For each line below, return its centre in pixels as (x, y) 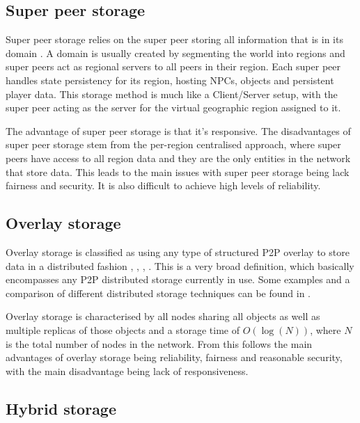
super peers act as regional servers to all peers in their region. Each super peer (173, 66)
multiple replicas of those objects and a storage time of (123, 329)
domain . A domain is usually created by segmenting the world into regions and (175, 53)
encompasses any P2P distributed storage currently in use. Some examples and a (178, 279)
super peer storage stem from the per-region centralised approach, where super (173, 144)
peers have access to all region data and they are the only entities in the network (178, 158)
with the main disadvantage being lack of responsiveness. (127, 370)
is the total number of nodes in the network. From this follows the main (159, 343)
